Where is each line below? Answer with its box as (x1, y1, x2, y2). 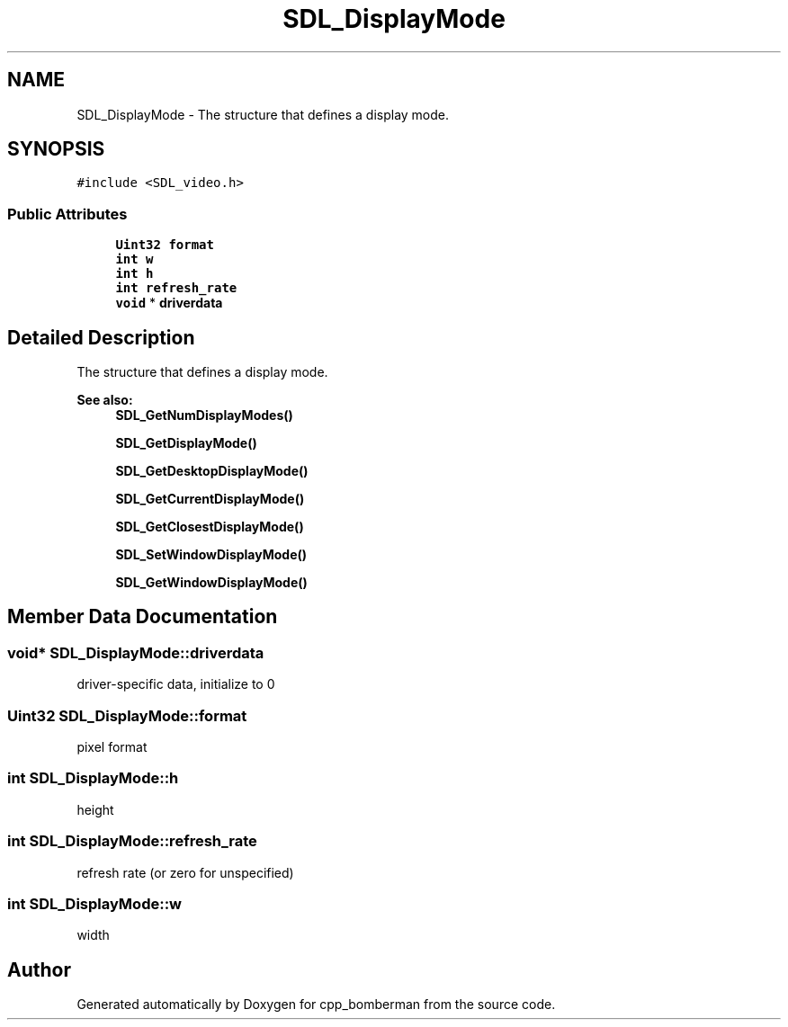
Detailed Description (7, 326, 195, 349)
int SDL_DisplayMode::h (7, 769, 179, 788)
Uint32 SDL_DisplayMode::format (7, 706, 247, 725)
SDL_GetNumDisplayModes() (115, 407, 293, 424)
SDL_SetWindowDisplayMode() (115, 547, 308, 563)
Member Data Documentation (7, 605, 278, 629)
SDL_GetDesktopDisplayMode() (115, 463, 309, 479)
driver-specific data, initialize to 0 (76, 676, 275, 692)
